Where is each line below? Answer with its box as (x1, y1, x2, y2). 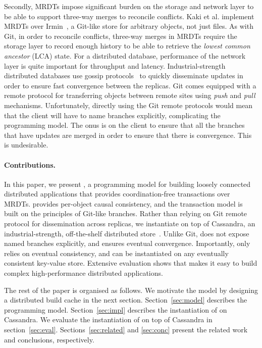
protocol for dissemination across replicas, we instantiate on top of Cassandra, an (4, 218, 255, 229)
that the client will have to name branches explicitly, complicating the (4, 110, 221, 120)
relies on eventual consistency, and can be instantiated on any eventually (4, 247, 229, 258)
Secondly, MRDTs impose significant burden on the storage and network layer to (4, 1, 254, 11)
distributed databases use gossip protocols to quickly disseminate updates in (4, 70, 243, 81)
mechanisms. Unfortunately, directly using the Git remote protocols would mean (4, 100, 253, 110)
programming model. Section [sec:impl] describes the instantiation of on (4, 304, 227, 315)
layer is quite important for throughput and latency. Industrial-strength (4, 60, 226, 71)
